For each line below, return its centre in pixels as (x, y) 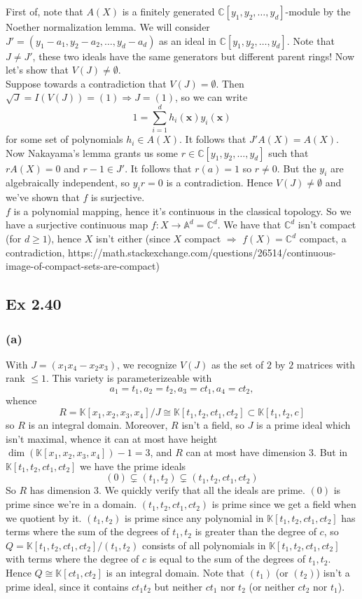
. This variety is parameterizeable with (129, 378)
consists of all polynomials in (204, 545)
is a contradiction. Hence (220, 183)
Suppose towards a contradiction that (86, 83)
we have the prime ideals (133, 466)
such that (288, 152)
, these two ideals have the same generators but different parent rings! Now (193, 56)
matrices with (326, 364)
